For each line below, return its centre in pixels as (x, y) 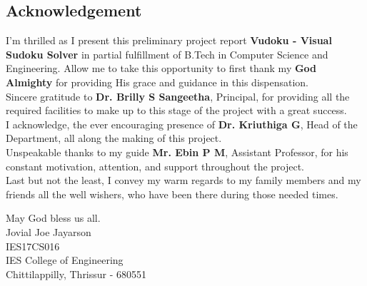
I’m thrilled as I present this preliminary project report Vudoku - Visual (169, 40)
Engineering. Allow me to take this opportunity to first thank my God (161, 68)
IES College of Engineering (65, 260)
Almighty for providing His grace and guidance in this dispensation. (157, 82)
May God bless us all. (53, 218)
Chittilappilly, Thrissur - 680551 (76, 274)
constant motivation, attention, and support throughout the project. (155, 166)
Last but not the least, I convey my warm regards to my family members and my (183, 180)
